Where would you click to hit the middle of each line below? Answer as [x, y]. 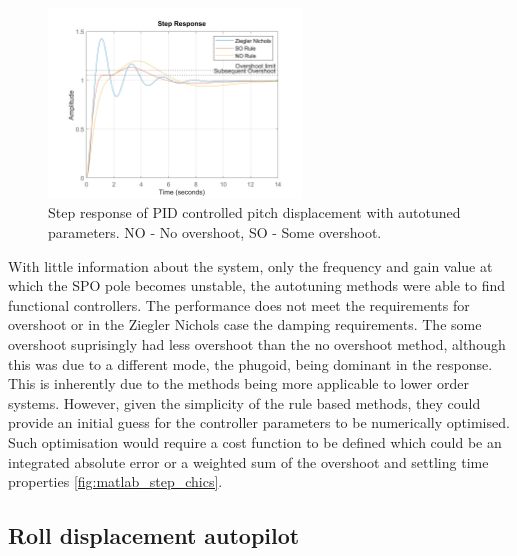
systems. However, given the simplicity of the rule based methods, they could [244, 402]
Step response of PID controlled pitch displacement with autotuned [254, 212]
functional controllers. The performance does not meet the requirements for [239, 304]
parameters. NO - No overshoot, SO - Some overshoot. [215, 231]
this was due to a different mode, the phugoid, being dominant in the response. [250, 363]
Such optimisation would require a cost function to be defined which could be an [255, 441]
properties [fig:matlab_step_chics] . [115, 481]
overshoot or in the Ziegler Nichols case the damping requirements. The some [245, 324]
